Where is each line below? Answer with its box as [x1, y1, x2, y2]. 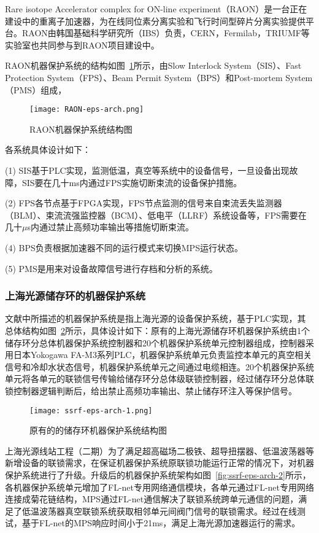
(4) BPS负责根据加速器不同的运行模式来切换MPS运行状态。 [5, 241, 243, 254]
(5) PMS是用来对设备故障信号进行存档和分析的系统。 [5, 262, 218, 274]
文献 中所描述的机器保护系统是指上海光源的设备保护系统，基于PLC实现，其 [5, 312, 306, 325]
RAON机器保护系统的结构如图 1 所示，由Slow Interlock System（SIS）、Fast [5, 59, 302, 72]
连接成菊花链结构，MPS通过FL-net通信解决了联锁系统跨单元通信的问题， [5, 492, 299, 505]
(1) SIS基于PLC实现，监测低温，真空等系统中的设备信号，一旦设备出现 [5, 164, 290, 176]
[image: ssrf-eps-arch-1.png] [29, 406, 153, 415]
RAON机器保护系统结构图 [29, 122, 133, 135]
